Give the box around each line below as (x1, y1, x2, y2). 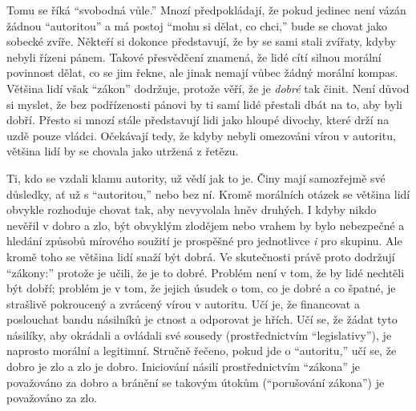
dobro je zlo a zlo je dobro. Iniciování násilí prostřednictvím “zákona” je (6, 358, 360, 375)
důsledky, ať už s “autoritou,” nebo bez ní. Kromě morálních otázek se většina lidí (6, 185, 410, 202)
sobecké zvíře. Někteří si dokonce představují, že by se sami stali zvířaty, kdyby (6, 33, 396, 50)
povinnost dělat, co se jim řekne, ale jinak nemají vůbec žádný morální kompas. (6, 64, 398, 81)
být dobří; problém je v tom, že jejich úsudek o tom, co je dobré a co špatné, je (6, 280, 396, 296)
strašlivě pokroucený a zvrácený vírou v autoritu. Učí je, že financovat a (6, 295, 360, 312)
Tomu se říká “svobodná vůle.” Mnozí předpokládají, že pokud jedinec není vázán (6, 2, 406, 18)
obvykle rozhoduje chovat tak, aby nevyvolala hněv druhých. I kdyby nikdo (6, 201, 377, 218)
